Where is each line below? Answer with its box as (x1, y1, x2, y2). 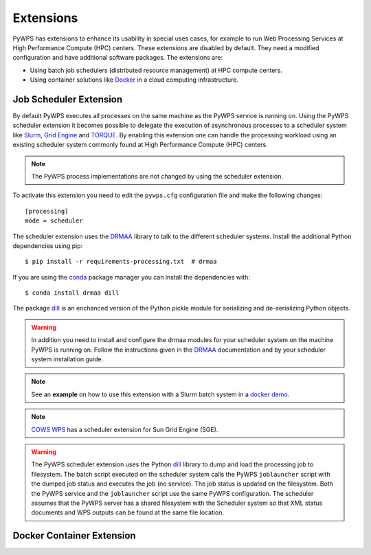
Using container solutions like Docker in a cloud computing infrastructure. (30, 76, 238, 84)
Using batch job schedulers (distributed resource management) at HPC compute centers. (30, 66, 283, 74)
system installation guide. (31, 355, 104, 363)
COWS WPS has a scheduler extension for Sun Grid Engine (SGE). (31, 425, 218, 433)
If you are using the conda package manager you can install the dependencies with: (12, 273, 250, 281)
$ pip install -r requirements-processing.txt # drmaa (25, 258, 217, 266)
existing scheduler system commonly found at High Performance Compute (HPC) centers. (12, 141, 268, 149)
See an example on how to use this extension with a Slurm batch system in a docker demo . (31, 390, 290, 398)
